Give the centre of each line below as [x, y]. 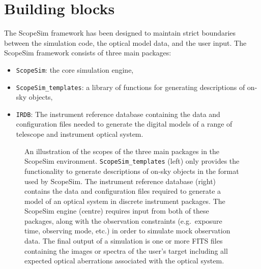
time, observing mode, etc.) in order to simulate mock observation [127, 231]
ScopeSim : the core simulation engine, [75, 69]
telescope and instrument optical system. [80, 134]
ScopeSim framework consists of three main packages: [88, 53]
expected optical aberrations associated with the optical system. [124, 261]
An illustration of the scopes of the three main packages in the [122, 151]
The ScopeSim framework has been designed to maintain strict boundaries [120, 33]
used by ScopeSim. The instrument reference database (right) [120, 181]
